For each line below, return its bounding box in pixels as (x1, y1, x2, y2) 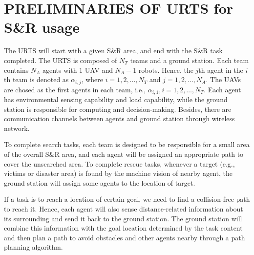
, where (81, 74, 103, 85)
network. (4, 123, 30, 133)
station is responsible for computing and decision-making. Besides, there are (4, 104, 232, 114)
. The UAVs (206, 74, 241, 85)
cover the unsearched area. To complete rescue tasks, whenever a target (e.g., (4, 158, 235, 169)
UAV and (85, 64, 113, 75)
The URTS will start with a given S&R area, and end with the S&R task (4, 45, 223, 56)
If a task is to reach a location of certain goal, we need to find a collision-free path (4, 194, 250, 204)
